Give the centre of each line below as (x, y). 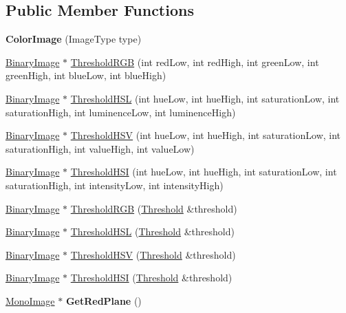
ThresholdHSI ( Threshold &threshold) (151, 278)
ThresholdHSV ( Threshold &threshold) (153, 254)
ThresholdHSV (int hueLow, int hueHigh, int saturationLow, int (206, 135)
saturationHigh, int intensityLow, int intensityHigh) (115, 185)
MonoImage (30, 300)
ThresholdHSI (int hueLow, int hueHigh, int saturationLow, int (204, 172)
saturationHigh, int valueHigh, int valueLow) (100, 148)
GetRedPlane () (104, 300)
